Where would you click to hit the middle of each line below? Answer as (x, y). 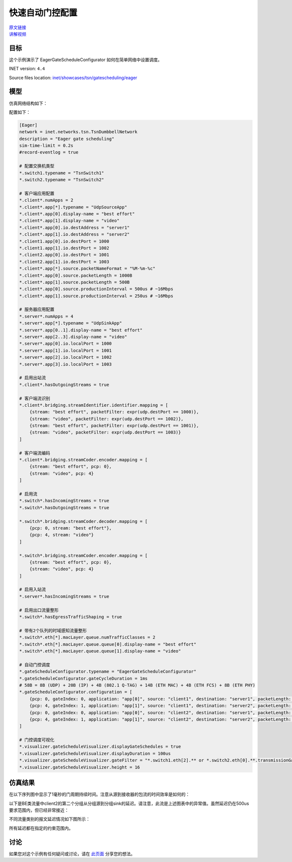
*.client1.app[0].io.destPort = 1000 (64, 241)
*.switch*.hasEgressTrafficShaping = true (71, 617)
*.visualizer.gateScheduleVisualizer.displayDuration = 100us (95, 753)
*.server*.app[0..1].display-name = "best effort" (81, 330)
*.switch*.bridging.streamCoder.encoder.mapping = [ (83, 555)
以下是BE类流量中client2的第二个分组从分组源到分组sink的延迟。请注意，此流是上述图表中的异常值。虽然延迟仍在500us (129, 803)
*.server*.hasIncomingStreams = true (64, 596)
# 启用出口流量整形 (39, 610)
